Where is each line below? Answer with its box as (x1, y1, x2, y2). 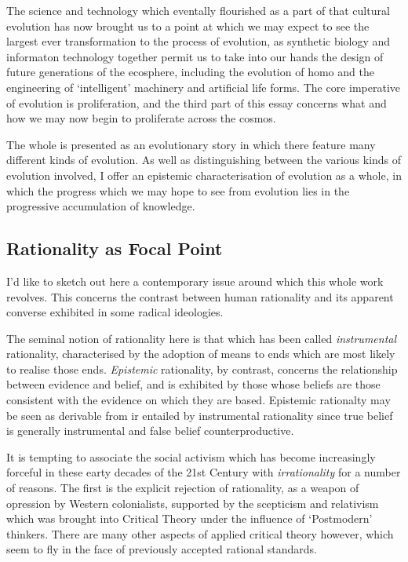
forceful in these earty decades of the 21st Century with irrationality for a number (6, 464, 401, 480)
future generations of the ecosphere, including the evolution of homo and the (6, 64, 374, 80)
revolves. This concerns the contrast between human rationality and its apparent (6, 288, 394, 305)
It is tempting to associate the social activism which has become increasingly (6, 448, 376, 465)
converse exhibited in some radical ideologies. (6, 304, 224, 320)
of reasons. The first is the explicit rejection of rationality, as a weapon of (6, 480, 359, 496)
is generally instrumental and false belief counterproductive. (6, 422, 294, 439)
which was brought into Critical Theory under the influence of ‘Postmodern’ (6, 510, 373, 527)
